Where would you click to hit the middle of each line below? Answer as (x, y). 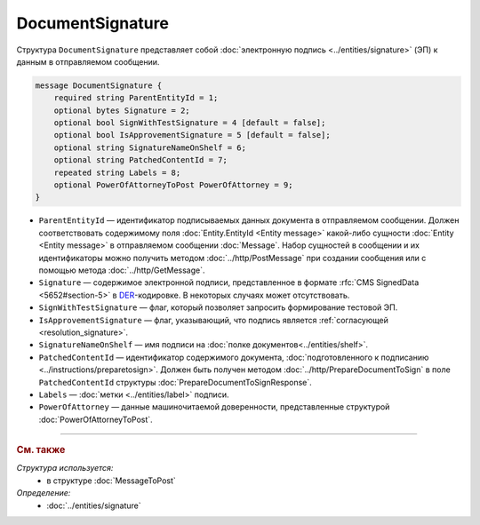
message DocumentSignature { (99, 85)
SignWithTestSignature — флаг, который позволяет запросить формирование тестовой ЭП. (218, 307)
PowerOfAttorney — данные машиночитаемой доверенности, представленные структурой (214, 407)
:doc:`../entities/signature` (94, 505)
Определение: (44, 493)
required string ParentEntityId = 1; (136, 98)
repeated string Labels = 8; (117, 172)
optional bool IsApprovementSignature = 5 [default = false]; (192, 135)
